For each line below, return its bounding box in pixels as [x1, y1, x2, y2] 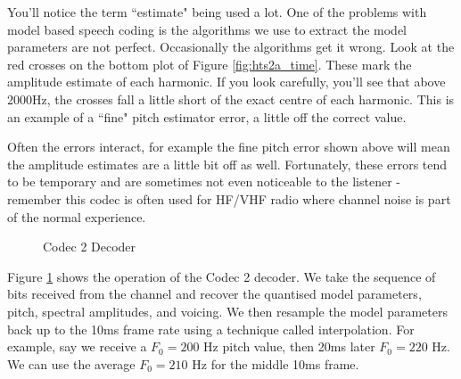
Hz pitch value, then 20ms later [203, 337, 375, 356]
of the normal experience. [7, 207, 146, 226]
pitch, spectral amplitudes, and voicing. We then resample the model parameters [7, 301, 448, 320]
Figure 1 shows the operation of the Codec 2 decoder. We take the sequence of [7, 267, 436, 285]
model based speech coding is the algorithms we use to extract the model [7, 20, 407, 38]
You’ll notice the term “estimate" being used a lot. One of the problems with [7, 3, 427, 21]
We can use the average [7, 354, 136, 373]
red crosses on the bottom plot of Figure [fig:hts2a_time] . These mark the [7, 54, 412, 73]
